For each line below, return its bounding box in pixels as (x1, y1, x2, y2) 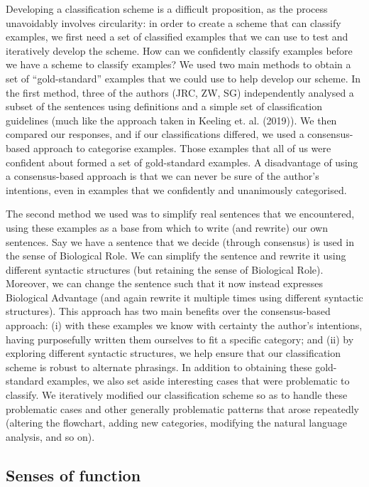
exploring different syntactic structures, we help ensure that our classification (6, 346, 341, 360)
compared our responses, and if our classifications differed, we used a (6, 127, 304, 141)
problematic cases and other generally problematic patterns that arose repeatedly (6, 401, 359, 416)
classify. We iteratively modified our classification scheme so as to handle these (6, 387, 348, 402)
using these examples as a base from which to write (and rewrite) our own (6, 220, 328, 235)
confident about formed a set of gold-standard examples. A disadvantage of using (6, 154, 358, 169)
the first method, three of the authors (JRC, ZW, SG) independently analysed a (6, 85, 354, 100)
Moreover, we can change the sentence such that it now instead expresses (6, 276, 323, 291)
